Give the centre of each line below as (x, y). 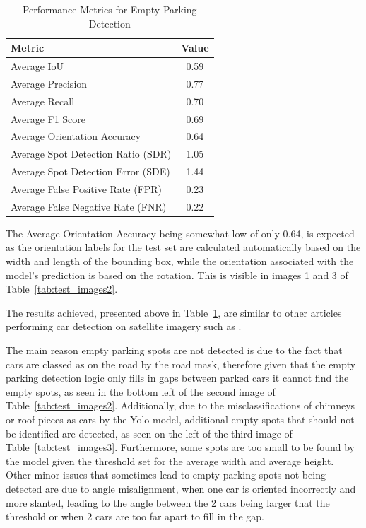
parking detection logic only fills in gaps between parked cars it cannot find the (177, 378)
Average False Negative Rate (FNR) (89, 206)
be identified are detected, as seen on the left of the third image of (149, 433)
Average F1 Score (48, 118)
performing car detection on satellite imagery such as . (124, 326)
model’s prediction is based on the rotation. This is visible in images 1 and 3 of (177, 275)
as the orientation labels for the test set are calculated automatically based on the (183, 247)
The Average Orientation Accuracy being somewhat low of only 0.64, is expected (180, 233)
